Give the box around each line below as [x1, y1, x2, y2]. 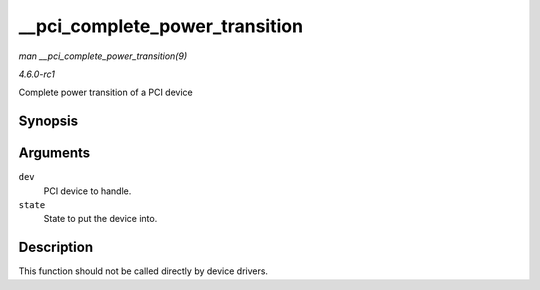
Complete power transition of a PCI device [18, 86, 194, 99]
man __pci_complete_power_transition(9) [18, 50, 188, 62]
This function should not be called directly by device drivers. [18, 265, 269, 277]
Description [18, 239, 94, 256]
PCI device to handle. [43, 185, 132, 197]
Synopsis [18, 113, 79, 130]
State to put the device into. [43, 213, 158, 225]
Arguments [18, 145, 91, 162]
